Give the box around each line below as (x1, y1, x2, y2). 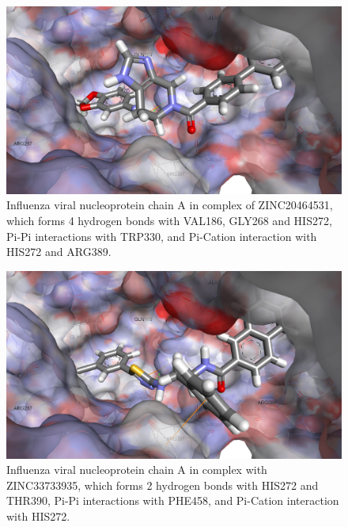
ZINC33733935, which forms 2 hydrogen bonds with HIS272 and (6, 476, 319, 493)
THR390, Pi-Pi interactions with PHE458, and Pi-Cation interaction (6, 492, 339, 509)
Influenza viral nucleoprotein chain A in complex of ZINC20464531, (6, 197, 333, 213)
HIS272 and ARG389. (6, 243, 112, 260)
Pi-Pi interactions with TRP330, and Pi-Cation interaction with (6, 227, 317, 244)
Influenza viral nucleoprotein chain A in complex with (6, 461, 267, 478)
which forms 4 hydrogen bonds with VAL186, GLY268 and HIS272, (6, 212, 332, 229)
